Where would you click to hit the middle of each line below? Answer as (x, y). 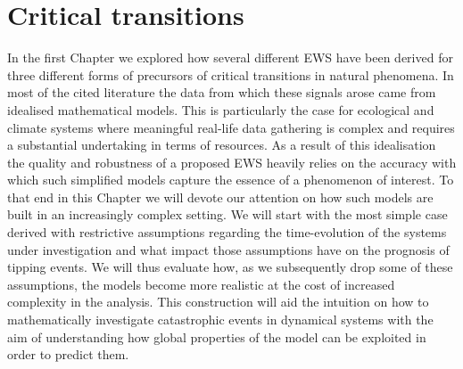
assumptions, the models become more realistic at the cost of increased (201, 284)
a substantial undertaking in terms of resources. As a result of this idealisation (222, 145)
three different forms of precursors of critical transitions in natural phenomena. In (231, 74)
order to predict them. (68, 354)
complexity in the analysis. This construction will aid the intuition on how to (218, 302)
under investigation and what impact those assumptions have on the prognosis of (228, 249)
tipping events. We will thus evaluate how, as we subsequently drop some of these (230, 267)
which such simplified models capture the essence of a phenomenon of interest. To (231, 180)
